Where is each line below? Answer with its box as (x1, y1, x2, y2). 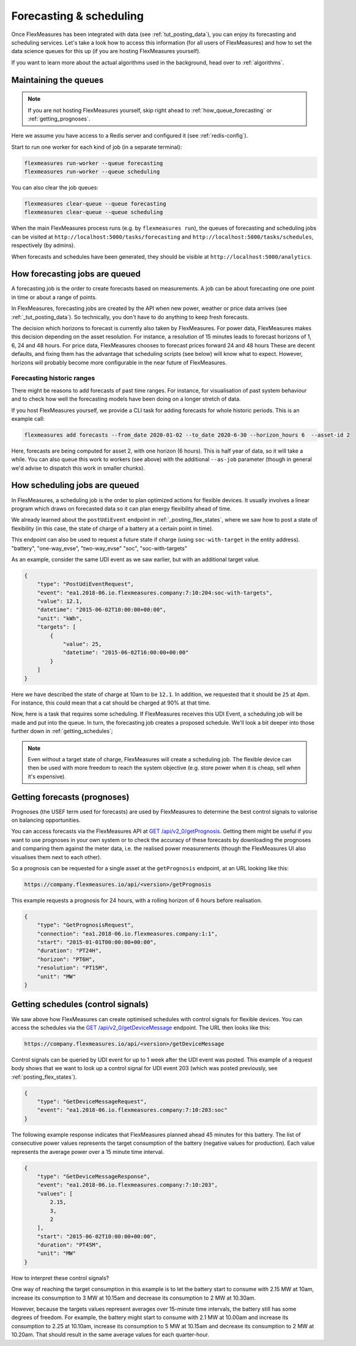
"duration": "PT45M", (37, 1241, 102, 1249)
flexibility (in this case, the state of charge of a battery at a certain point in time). (11, 525, 213, 532)
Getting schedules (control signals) (11, 999, 149, 1010)
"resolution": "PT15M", (37, 964, 108, 972)
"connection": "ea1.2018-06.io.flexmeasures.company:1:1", (37, 930, 218, 937)
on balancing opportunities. (11, 816, 81, 824)
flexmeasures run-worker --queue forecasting (24, 160, 163, 166)
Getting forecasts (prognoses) (11, 792, 130, 802)
